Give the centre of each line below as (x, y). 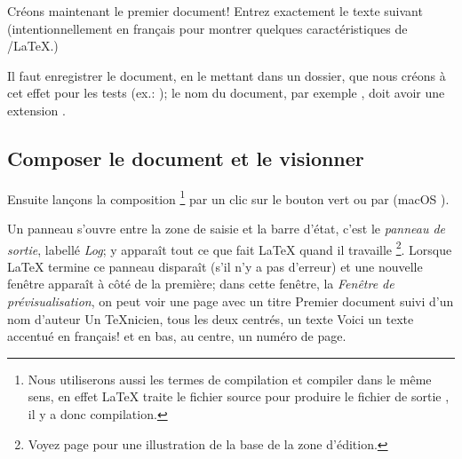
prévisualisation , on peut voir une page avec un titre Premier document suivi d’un (231, 301)
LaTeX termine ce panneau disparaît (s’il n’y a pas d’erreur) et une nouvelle (215, 266)
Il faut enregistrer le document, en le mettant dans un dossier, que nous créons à (227, 75)
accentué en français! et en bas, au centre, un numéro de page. (177, 336)
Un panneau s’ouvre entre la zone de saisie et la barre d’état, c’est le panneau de (227, 229)
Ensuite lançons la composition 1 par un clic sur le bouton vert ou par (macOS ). (228, 197)
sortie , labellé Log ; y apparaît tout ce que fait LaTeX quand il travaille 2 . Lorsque (230, 248)
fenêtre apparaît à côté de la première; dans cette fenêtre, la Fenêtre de (201, 284)
